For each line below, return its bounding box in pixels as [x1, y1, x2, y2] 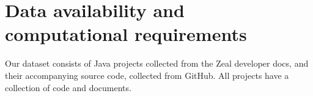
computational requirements [5, 21, 247, 46]
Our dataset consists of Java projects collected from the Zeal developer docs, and [5, 57, 309, 70]
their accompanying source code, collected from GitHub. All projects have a [5, 68, 289, 81]
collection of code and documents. [5, 81, 131, 94]
